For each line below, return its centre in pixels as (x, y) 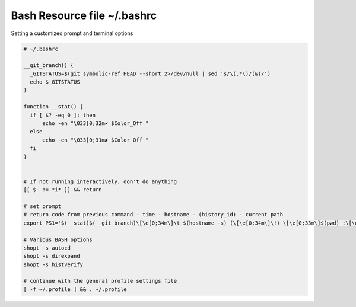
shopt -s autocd (47, 248)
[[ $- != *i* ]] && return (63, 190)
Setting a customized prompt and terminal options (72, 33)
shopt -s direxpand (52, 256)
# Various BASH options (58, 239)
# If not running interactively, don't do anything (100, 181)
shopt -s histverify (53, 264)
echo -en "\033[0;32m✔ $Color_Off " (96, 124)
